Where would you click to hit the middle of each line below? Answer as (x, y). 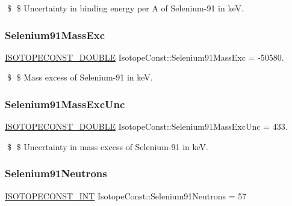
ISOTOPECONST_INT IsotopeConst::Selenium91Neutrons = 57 (126, 195)
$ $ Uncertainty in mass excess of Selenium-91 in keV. (107, 146)
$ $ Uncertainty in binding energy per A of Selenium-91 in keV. (125, 8)
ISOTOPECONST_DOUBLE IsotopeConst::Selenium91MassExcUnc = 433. (146, 126)
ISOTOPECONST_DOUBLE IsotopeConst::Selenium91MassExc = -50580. (144, 57)
